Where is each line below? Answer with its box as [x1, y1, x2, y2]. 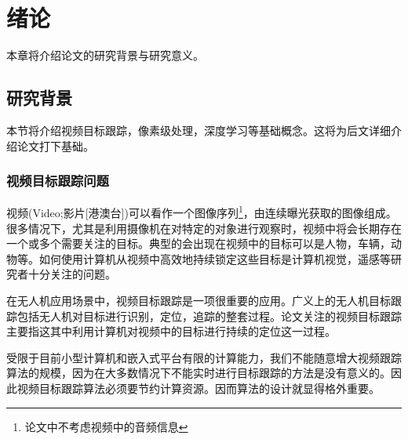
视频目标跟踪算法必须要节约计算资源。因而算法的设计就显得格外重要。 [16, 379, 380, 396]
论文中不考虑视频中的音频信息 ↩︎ [24, 418, 188, 434]
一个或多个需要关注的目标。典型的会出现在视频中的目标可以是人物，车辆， [6, 235, 391, 252]
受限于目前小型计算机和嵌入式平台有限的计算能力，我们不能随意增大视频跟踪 [6, 349, 402, 365]
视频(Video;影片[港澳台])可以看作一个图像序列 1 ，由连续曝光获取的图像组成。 [6, 202, 397, 220]
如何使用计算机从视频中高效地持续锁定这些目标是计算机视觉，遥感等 [38, 250, 391, 267]
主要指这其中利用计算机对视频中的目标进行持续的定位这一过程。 [6, 323, 336, 339]
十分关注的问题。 [27, 266, 116, 282]
